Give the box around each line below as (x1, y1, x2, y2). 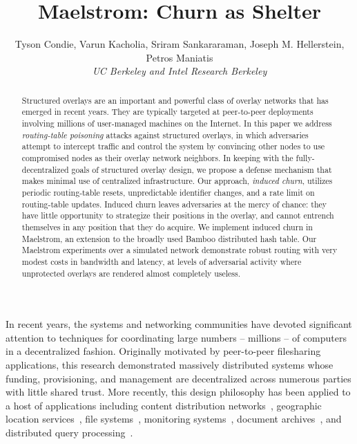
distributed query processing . (6, 425, 133, 439)
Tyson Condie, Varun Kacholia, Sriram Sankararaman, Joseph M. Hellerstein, (15, 37, 345, 51)
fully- (296, 151, 315, 163)
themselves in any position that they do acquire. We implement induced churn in (21, 221, 313, 232)
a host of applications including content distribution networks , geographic (6, 398, 322, 412)
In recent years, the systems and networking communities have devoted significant (6, 317, 352, 331)
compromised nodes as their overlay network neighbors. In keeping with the (21, 151, 293, 163)
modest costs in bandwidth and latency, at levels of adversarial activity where (21, 255, 302, 267)
